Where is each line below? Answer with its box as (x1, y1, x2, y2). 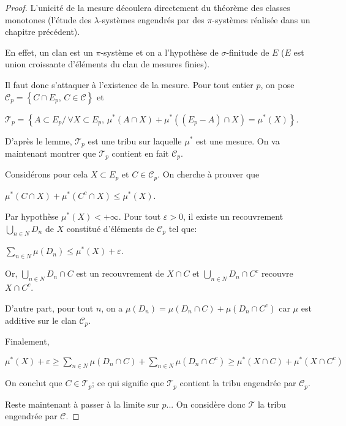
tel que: (168, 222, 197, 234)
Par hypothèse (5, 209, 59, 222)
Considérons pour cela (5, 168, 88, 181)
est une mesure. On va (196, 134, 280, 147)
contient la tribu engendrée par (179, 376, 296, 389)
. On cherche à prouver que (157, 168, 260, 181)
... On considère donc (166, 397, 246, 410)
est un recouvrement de (76, 267, 164, 280)
